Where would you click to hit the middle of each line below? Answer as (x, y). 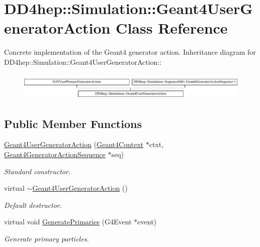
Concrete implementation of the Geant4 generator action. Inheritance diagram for (130, 52)
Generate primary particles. (47, 238)
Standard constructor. (37, 171)
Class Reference (172, 28)
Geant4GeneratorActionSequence (55, 154)
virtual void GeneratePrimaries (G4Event (68, 222)
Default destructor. (33, 205)
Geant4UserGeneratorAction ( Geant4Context (74, 144)
